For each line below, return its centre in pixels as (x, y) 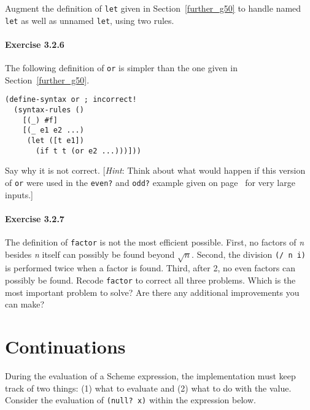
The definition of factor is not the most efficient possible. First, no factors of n (155, 242)
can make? (25, 304)
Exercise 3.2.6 (35, 44)
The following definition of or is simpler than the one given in (121, 68)
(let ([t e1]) (55, 140)
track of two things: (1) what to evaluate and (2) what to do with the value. (148, 388)
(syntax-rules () (49, 110)
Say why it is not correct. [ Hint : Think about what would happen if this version (155, 170)
